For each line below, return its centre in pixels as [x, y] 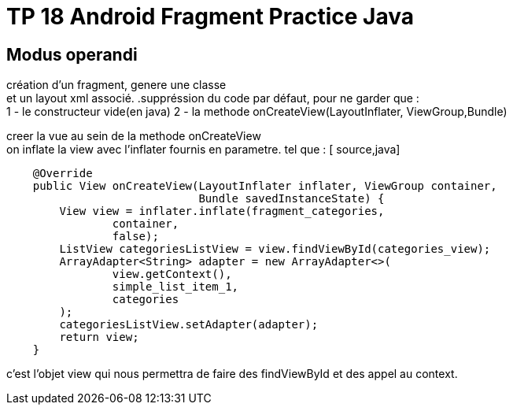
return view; [99, 337]
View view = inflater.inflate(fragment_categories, [222, 211]
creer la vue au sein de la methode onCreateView [134, 136]
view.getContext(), [172, 274]
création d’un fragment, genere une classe [116, 85]
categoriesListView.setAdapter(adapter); [189, 325]
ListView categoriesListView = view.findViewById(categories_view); [275, 249]
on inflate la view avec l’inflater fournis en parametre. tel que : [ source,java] [203, 150]
